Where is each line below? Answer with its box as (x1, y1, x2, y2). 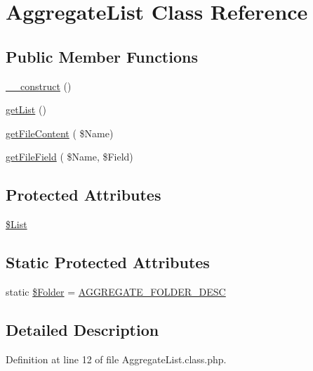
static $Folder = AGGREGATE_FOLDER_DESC (6, 284, 226, 298)
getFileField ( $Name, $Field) (6, 149, 133, 164)
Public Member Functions (6, 45, 198, 67)
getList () (6, 102, 46, 117)
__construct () (6, 78, 72, 93)
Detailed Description (6, 318, 159, 340)
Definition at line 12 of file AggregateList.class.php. (6, 351, 227, 366)
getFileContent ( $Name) (6, 125, 114, 140)
